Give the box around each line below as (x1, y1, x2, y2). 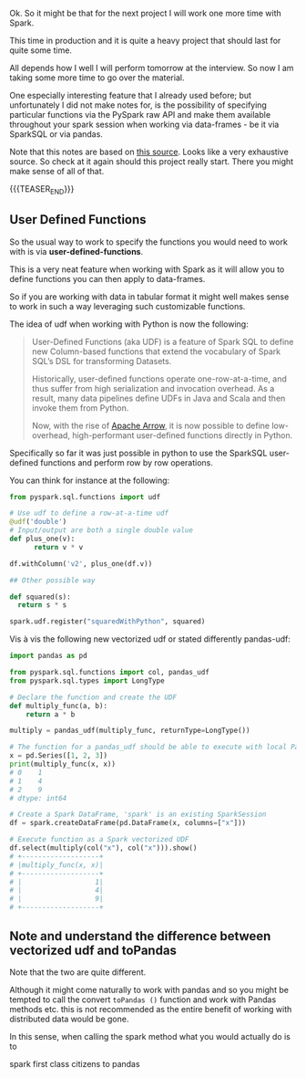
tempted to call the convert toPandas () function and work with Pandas (9, 994, 277, 1005)
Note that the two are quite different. (9, 967, 147, 978)
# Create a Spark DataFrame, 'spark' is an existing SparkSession (9, 810, 267, 820)
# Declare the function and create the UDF (9, 693, 178, 702)
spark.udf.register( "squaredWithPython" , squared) (9, 617, 206, 626)
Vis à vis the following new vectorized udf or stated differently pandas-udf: (9, 633, 291, 644)
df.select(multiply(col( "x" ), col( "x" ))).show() (9, 843, 198, 853)
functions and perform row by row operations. (40, 456, 214, 468)
